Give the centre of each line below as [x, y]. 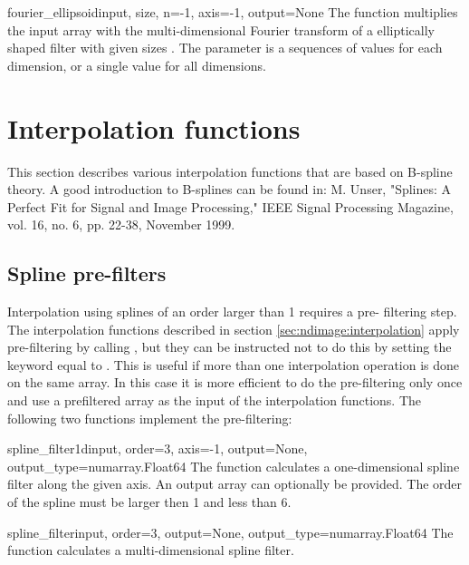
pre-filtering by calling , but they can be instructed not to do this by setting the [230, 347]
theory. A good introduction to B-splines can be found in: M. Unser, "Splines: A [230, 189]
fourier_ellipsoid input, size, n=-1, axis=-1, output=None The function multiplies [233, 12]
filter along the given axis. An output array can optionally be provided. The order [235, 484]
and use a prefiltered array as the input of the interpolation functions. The [215, 400]
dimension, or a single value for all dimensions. [137, 65]
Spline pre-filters [87, 273]
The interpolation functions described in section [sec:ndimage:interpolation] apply [234, 329]
